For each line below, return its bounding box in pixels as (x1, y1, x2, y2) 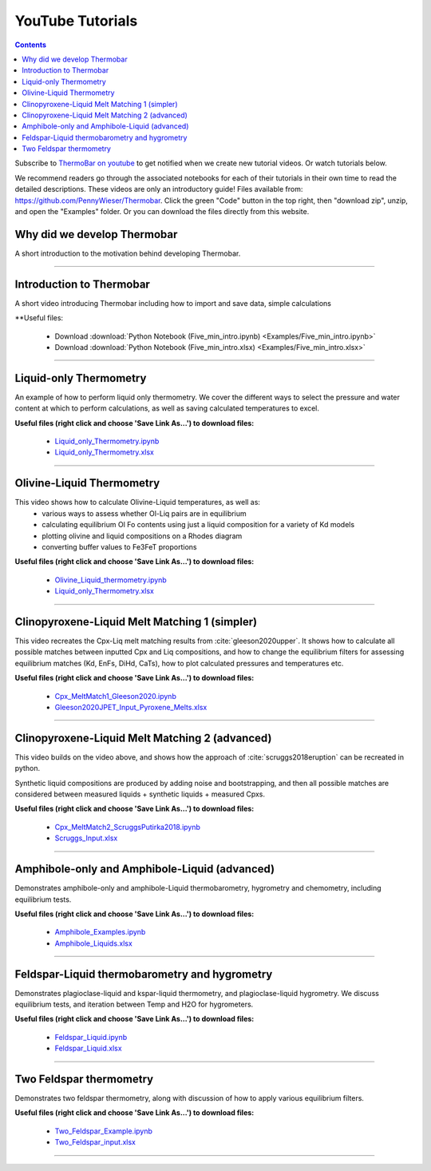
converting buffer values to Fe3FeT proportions (42, 542, 197, 551)
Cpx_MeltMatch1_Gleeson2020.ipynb (54, 691, 177, 701)
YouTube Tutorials (14, 12, 138, 30)
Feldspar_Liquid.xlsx (54, 1043, 123, 1054)
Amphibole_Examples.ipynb (54, 927, 146, 937)
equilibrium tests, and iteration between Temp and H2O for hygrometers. (14, 999, 254, 1009)
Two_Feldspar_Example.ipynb (54, 1126, 153, 1136)
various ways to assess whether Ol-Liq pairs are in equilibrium (42, 508, 247, 518)
